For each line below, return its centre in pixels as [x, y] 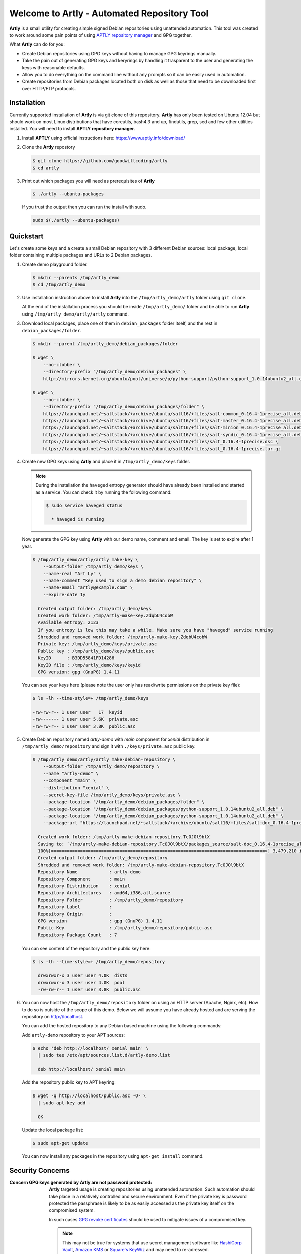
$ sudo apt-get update [60, 1143]
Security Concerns [39, 1170]
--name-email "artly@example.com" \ [88, 588]
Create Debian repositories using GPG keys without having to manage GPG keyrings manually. [119, 53]
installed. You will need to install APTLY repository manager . [72, 129]
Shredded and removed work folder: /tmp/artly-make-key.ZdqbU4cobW [122, 637]
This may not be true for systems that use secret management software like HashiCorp [152, 1243]
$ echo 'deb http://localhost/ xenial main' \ [91, 1048]
